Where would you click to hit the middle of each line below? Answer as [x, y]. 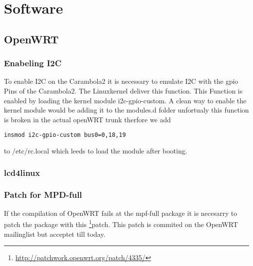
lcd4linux [22, 172]
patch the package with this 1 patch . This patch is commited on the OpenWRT [121, 223]
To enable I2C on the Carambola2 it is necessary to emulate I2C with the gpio [121, 81]
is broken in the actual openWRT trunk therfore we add [88, 119]
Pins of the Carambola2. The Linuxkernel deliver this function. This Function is [123, 90]
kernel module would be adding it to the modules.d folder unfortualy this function [126, 110]
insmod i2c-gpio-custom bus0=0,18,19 [65, 135]
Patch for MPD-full [43, 195]
